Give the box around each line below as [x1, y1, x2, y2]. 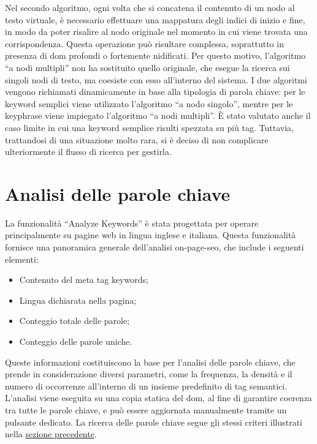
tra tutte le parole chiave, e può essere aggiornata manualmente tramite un [5, 403, 287, 416]
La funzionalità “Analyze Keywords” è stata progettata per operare [5, 216, 259, 229]
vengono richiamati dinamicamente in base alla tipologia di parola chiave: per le [5, 85, 305, 98]
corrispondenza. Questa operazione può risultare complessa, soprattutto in [5, 37, 284, 50]
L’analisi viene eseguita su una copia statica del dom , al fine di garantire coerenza [5, 391, 313, 404]
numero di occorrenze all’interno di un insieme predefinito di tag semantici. [5, 379, 288, 392]
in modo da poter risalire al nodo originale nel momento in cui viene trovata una [5, 25, 308, 38]
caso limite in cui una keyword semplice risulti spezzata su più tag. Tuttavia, [5, 121, 294, 134]
